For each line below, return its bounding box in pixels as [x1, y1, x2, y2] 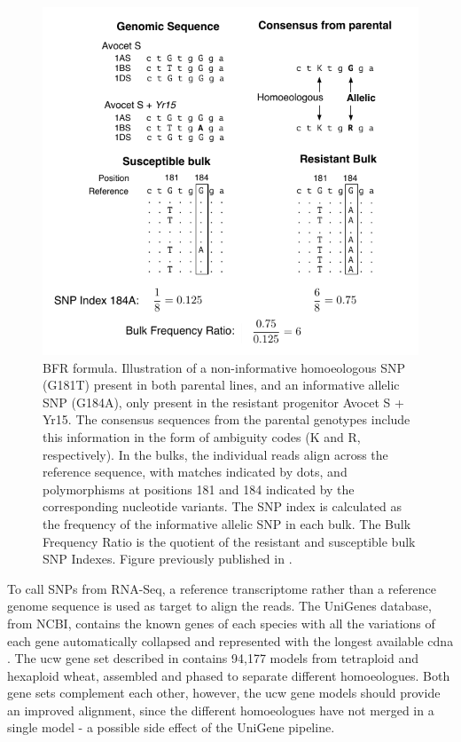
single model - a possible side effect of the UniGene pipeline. [7, 718, 335, 737]
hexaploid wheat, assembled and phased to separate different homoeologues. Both [7, 666, 450, 684]
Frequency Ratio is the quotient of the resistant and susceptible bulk [43, 532, 416, 550]
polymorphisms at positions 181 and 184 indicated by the [43, 479, 355, 498]
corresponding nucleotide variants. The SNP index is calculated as [43, 497, 402, 516]
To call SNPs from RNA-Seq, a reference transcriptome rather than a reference [7, 579, 436, 597]
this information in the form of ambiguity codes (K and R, [43, 427, 361, 446]
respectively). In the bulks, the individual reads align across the [43, 445, 388, 463]
